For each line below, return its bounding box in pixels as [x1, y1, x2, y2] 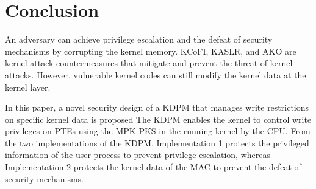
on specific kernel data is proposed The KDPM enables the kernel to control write [5, 112, 312, 125]
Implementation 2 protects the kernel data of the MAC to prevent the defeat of [5, 160, 301, 173]
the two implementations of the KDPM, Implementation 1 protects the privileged [5, 136, 309, 149]
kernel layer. [5, 80, 51, 93]
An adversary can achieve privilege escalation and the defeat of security [5, 33, 273, 46]
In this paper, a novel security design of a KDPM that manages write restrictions [5, 101, 309, 114]
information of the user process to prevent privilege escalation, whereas [5, 148, 270, 161]
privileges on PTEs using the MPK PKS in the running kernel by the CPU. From [5, 125, 311, 137]
